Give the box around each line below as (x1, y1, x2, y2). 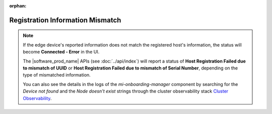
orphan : (9, 3, 27, 8)
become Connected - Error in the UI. (23, 49, 100, 55)
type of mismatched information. (23, 72, 91, 78)
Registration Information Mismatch (9, 15, 121, 24)
